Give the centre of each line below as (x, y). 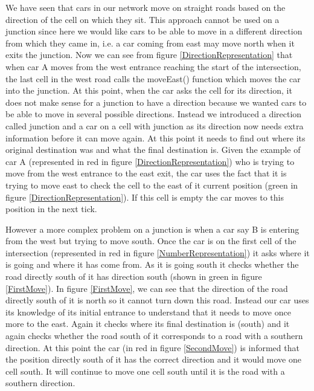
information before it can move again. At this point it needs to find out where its (155, 137)
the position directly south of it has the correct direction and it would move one (153, 359)
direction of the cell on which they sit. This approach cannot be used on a (143, 19)
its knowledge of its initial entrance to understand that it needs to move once (148, 312)
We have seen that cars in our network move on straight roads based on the (146, 7)
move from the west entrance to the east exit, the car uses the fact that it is (146, 173)
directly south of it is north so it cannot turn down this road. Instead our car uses (157, 300)
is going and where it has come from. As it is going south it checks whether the (152, 264)
